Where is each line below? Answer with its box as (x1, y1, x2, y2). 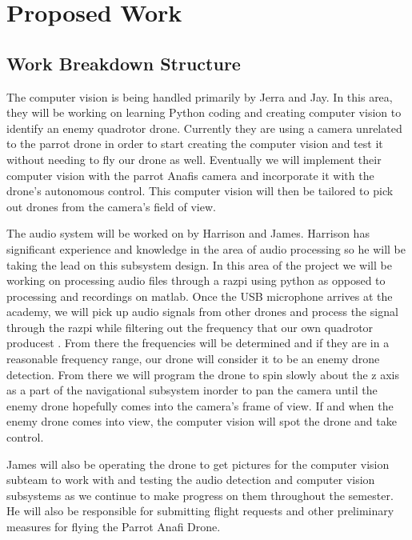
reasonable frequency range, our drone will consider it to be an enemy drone (6, 350, 380, 367)
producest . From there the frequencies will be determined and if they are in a (6, 334, 390, 351)
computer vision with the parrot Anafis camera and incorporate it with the (6, 166, 374, 183)
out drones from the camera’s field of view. (6, 198, 216, 214)
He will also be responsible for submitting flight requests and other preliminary (6, 502, 394, 519)
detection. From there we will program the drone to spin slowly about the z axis (6, 366, 399, 382)
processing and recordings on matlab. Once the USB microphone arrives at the (6, 287, 393, 304)
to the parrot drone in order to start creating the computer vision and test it (6, 135, 383, 152)
